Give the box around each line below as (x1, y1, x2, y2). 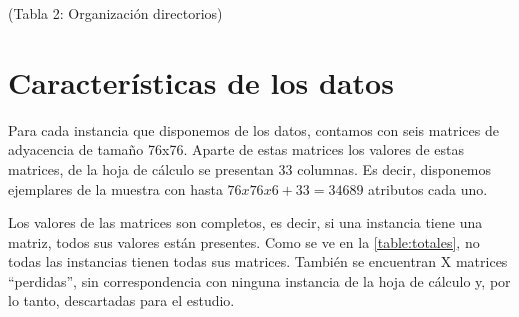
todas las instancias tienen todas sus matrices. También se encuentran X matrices (8, 251, 508, 272)
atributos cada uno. (368, 178, 488, 199)
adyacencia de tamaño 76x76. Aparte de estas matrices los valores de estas (8, 139, 464, 160)
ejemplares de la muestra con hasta (8, 178, 223, 199)
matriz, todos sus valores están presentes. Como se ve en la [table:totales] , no (8, 231, 480, 252)
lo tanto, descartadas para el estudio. (8, 290, 235, 311)
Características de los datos (8, 61, 394, 102)
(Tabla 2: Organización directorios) (8, 3, 223, 23)
